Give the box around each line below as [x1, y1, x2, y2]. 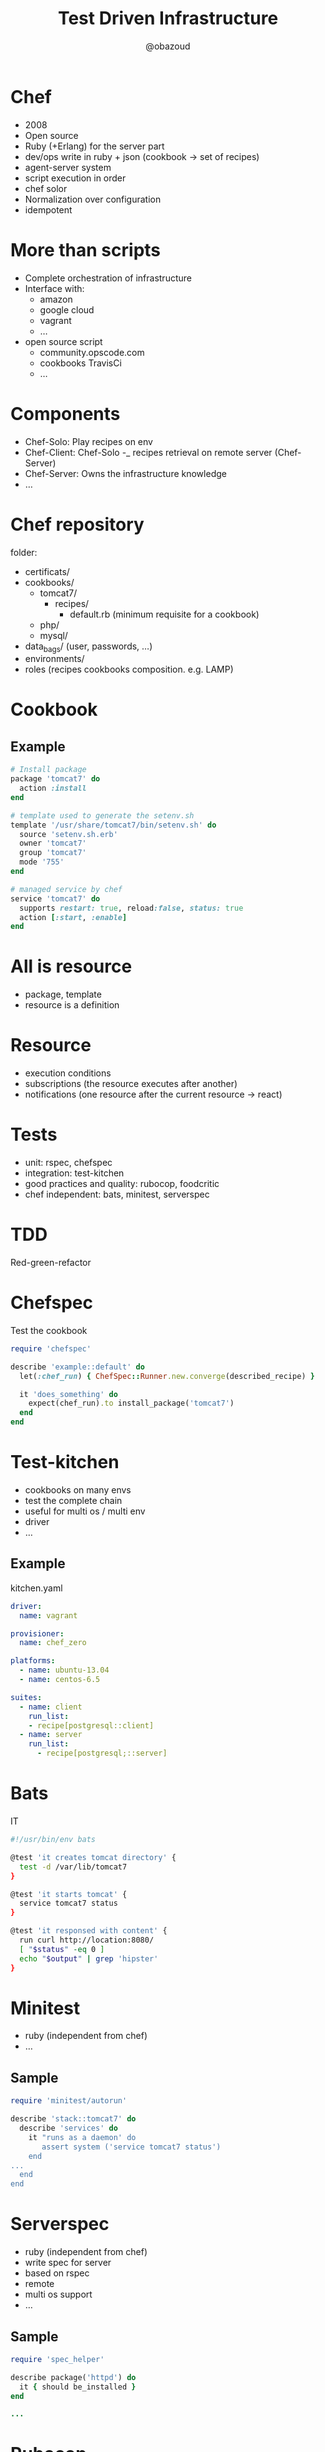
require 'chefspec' [10, 1343, 92, 1354]
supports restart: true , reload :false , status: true [19, 903, 244, 913]
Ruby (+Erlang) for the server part [24, 140, 165, 152]
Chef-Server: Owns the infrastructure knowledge [24, 467, 227, 479]
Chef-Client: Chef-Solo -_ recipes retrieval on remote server [24, 446, 273, 458]
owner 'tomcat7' [19, 838, 87, 849]
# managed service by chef [10, 884, 123, 894]
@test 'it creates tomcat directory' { [10, 1852, 177, 1862]
